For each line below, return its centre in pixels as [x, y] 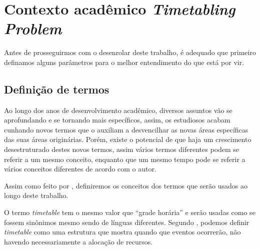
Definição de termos [57, 89]
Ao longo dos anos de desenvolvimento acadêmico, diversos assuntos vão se [118, 110]
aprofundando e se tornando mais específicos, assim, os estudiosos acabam [117, 120]
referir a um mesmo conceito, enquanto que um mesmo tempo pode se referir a [125, 159]
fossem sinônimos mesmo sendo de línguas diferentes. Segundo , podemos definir [127, 222]
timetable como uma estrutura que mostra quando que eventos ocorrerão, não [122, 232]
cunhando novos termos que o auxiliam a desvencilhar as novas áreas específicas [126, 129]
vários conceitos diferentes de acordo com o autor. [80, 169]
